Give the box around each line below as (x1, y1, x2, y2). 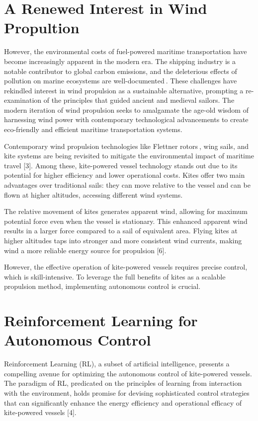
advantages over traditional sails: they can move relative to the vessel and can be (4, 180, 251, 190)
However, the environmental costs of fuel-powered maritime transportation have (4, 46, 247, 57)
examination (4, 95, 42, 105)
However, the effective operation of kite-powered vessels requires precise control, (4, 262, 248, 272)
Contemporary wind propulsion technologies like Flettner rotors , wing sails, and (4, 140, 249, 151)
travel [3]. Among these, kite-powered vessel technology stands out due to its (4, 160, 238, 170)
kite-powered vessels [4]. (4, 407, 77, 418)
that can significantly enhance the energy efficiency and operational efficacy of (4, 397, 242, 408)
